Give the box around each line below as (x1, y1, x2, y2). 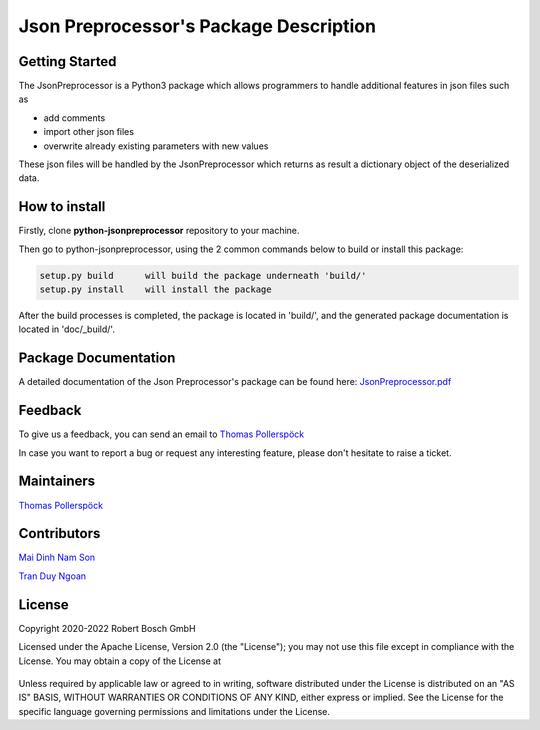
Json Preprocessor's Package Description (18, 15, 377, 37)
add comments (43, 111, 106, 124)
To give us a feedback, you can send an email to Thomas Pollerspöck (18, 428, 305, 440)
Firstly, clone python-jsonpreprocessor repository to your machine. (18, 225, 300, 237)
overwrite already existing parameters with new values (43, 140, 269, 152)
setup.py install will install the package (39, 284, 272, 295)
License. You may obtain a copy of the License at (18, 655, 222, 667)
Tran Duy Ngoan (18, 570, 87, 582)
